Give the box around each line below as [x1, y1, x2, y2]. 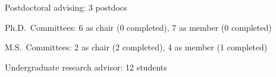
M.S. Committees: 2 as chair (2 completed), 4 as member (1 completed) [5, 41, 268, 53]
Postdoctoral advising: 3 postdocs [5, 1, 127, 13]
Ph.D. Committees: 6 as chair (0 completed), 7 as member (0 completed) [5, 21, 272, 33]
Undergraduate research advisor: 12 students [5, 60, 167, 73]
